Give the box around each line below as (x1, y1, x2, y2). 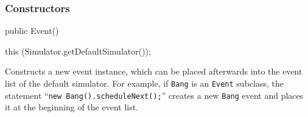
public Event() (5, 24, 59, 37)
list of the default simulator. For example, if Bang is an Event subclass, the (5, 77, 284, 89)
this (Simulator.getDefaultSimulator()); (5, 44, 151, 57)
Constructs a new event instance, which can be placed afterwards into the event (5, 65, 303, 78)
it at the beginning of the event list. (5, 101, 139, 113)
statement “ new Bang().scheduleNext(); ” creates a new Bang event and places (5, 89, 304, 101)
